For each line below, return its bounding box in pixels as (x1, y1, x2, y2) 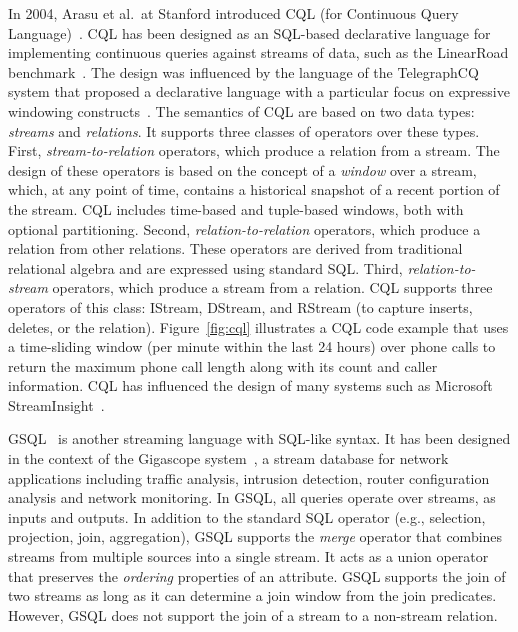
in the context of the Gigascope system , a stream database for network (8, 448, 449, 469)
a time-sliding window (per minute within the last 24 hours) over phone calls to (8, 336, 496, 357)
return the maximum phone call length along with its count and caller (8, 355, 438, 376)
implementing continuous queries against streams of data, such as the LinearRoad (8, 42, 509, 63)
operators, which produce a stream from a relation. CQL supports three (52, 277, 493, 298)
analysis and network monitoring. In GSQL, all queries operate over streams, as (8, 487, 496, 508)
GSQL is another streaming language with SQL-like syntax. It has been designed (8, 428, 511, 449)
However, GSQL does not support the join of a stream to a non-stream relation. (8, 604, 498, 625)
